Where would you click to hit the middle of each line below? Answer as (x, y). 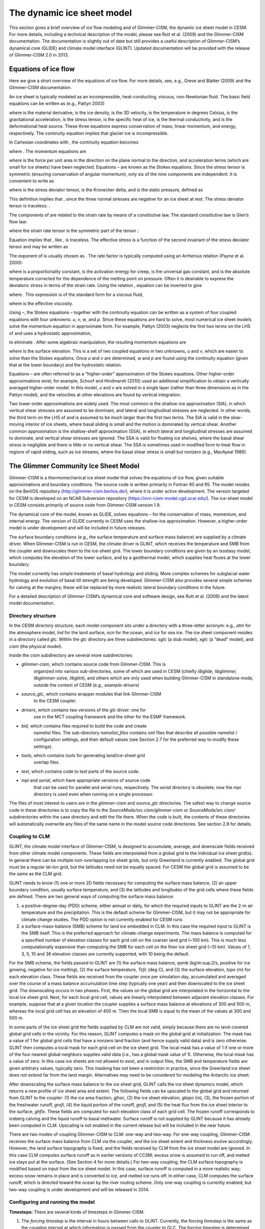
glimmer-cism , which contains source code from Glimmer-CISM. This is (94, 664)
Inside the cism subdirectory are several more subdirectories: (71, 655)
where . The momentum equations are (48, 151)
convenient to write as (31, 181)
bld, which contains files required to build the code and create (84, 726)
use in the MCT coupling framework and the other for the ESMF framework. (110, 717)
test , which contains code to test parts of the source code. (80, 771)
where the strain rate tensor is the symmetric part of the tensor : (74, 231)
